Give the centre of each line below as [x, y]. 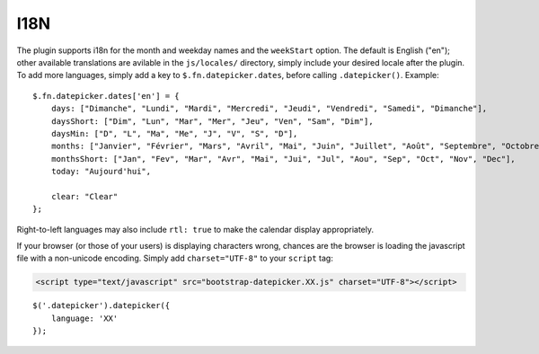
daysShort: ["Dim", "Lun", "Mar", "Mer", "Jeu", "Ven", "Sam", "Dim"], [212, 121]
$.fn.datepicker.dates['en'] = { [106, 96]
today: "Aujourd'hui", [101, 172]
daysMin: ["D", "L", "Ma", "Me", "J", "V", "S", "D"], [174, 133]
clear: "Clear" [84, 196]
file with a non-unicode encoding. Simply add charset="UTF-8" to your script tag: [175, 258]
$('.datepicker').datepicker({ [102, 306]
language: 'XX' [84, 318]
